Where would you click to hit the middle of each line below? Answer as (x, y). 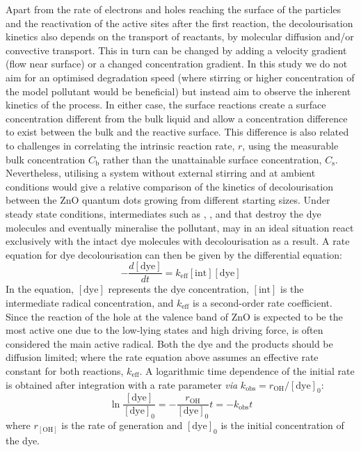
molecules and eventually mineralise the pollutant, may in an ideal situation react (180, 227)
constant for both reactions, (65, 370)
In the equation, (40, 289)
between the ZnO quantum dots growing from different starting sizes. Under (168, 200)
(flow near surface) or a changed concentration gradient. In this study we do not (177, 64)
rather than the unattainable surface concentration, (212, 159)
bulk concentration (46, 159)
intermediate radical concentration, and (90, 302)
